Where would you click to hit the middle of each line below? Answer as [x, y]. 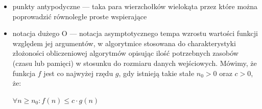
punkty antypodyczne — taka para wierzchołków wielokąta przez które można [135, 6]
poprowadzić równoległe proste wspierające [80, 16]
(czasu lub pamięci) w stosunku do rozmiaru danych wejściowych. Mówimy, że [135, 63]
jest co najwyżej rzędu [78, 73]
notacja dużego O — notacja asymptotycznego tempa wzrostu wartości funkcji [135, 33]
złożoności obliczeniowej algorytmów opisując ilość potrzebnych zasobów [125, 53]
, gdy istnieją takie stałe [157, 73]
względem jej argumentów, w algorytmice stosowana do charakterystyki [124, 43]
